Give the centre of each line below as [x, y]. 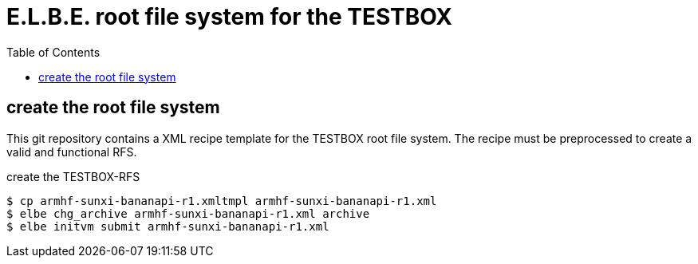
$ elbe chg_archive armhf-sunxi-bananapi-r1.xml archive [188, 213]
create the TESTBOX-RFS [73, 176]
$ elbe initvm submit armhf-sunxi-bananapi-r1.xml [168, 226]
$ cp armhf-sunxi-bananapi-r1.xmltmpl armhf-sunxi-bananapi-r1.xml [222, 201]
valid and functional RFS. [72, 152]
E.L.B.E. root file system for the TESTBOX [230, 17]
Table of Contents [53, 52]
